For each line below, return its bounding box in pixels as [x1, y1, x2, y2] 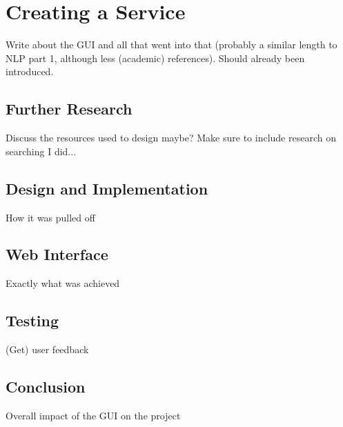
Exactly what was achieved [6, 276, 120, 290]
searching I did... [6, 143, 77, 158]
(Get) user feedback [6, 342, 89, 357]
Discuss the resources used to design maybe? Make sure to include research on [6, 130, 336, 145]
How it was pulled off [6, 210, 95, 224]
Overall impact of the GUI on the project [6, 408, 181, 422]
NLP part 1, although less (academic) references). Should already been [6, 50, 305, 65]
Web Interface [6, 244, 108, 265]
